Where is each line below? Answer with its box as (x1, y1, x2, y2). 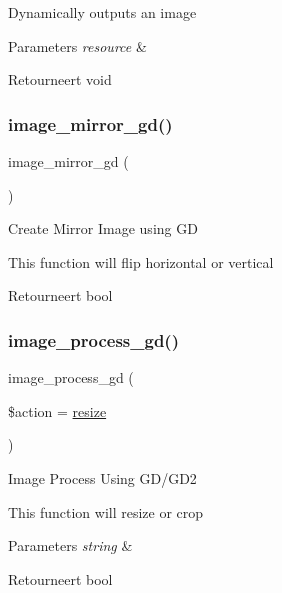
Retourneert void (8, 69, 112, 90)
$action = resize (8, 400, 107, 421)
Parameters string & (8, 535, 133, 556)
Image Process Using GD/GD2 (8, 467, 197, 488)
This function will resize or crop (8, 501, 204, 522)
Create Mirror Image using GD (8, 218, 198, 239)
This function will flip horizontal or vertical (8, 251, 274, 272)
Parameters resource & (8, 35, 147, 56)
